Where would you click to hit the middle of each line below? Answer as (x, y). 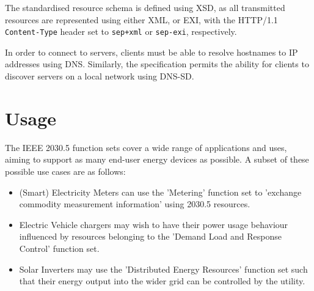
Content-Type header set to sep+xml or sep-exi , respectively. (121, 31)
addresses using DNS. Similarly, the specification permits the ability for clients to (157, 64)
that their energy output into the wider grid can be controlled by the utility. (162, 281)
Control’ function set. (59, 248)
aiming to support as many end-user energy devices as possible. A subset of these (157, 159)
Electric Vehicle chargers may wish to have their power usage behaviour (154, 224)
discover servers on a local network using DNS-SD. (100, 76)
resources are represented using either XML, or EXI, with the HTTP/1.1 (141, 19)
